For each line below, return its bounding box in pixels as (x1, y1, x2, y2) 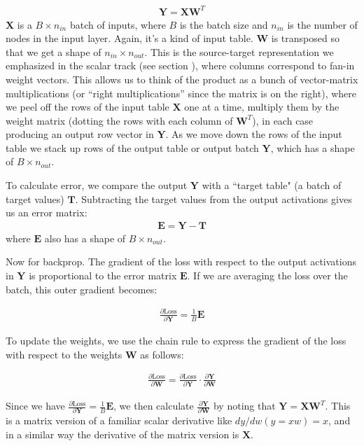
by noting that (213, 398, 276, 413)
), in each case (252, 113, 314, 127)
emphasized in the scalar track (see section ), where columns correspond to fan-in (6, 58, 355, 73)
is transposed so (271, 31, 339, 46)
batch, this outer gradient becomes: (6, 281, 157, 296)
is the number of (287, 17, 358, 32)
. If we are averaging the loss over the (187, 268, 348, 283)
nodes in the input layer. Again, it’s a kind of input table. (6, 31, 253, 46)
